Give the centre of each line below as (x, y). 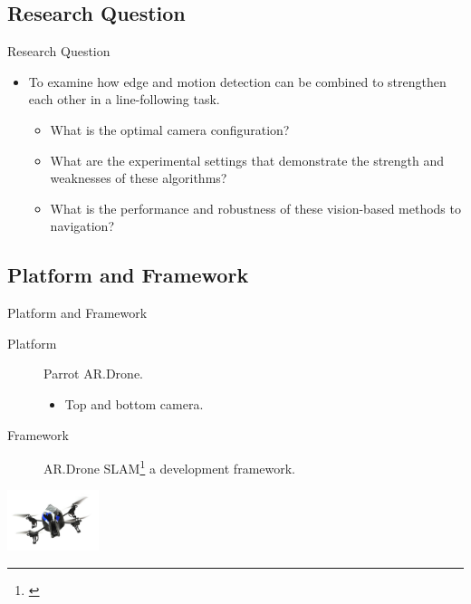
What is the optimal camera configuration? (170, 129)
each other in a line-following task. (124, 99)
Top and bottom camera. (134, 403)
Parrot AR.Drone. (93, 374)
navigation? (82, 226)
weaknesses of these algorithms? (139, 178)
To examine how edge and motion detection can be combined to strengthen (237, 81)
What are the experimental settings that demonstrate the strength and (247, 160)
